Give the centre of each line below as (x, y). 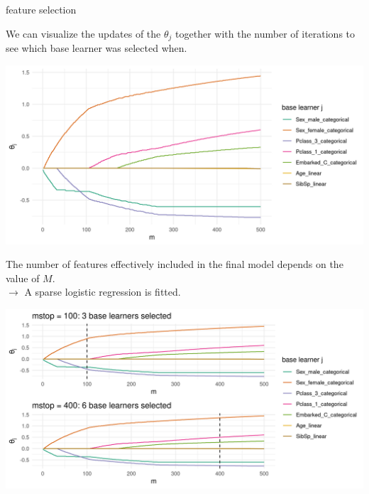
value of (23, 278)
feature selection (41, 9)
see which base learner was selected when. (97, 48)
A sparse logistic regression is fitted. (103, 292)
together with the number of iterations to (265, 33)
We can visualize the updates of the (83, 33)
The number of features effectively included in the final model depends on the (175, 264)
